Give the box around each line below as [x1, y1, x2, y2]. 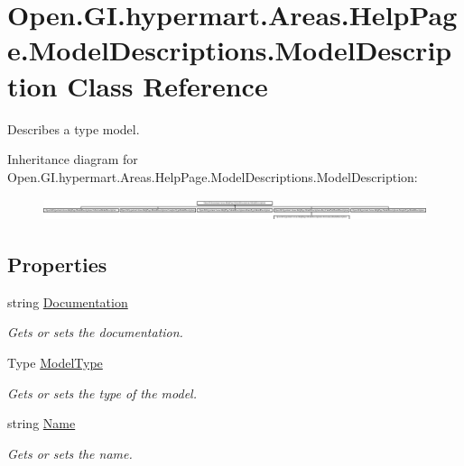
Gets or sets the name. [7, 443, 133, 462]
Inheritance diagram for [7, 150, 138, 169]
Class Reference [67, 67, 268, 104]
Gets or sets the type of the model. [7, 383, 197, 402]
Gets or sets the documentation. [7, 323, 183, 342]
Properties [7, 250, 107, 278]
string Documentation [7, 292, 128, 311]
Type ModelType [7, 352, 103, 371]
